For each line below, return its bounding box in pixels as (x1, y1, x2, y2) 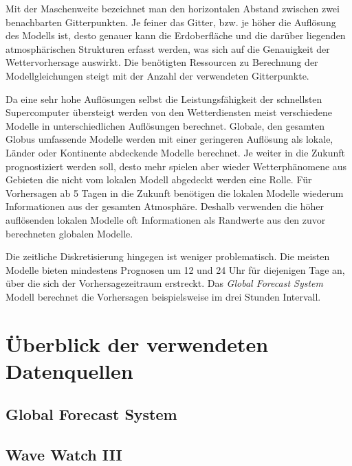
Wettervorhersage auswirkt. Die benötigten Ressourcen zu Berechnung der (5, 55, 318, 69)
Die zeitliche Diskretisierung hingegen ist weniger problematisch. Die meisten (5, 249, 330, 264)
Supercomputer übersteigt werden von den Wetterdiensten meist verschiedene (5, 105, 332, 119)
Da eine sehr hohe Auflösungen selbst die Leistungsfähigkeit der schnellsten (5, 91, 322, 106)
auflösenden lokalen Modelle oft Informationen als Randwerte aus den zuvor (5, 212, 326, 226)
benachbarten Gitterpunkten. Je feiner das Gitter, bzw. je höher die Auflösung (5, 14, 336, 29)
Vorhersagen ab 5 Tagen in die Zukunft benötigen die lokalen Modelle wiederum (5, 185, 344, 200)
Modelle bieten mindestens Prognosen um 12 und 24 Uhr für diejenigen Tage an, (5, 262, 345, 277)
